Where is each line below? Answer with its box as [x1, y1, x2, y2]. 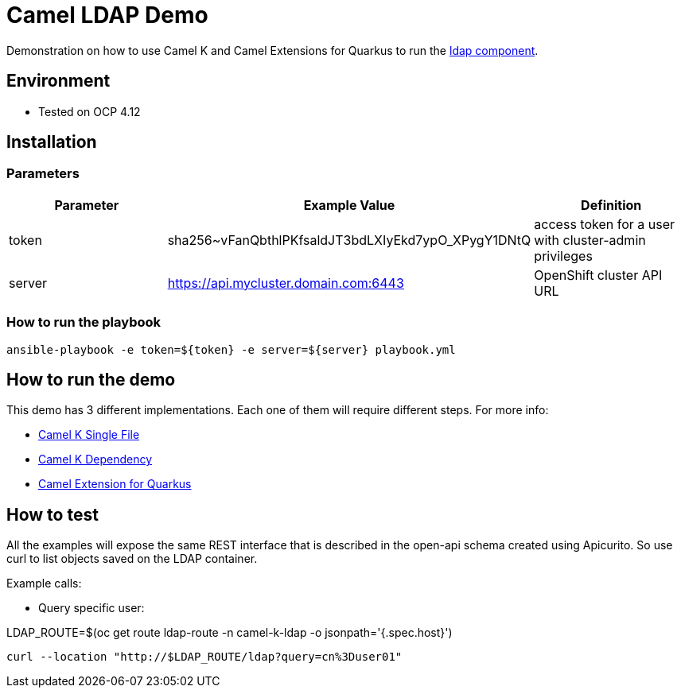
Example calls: [6, 576, 82, 591]
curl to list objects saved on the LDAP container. [6, 552, 258, 566]
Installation [6, 132, 97, 153]
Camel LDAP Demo [6, 2, 208, 29]
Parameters [6, 165, 80, 182]
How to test [6, 504, 99, 525]
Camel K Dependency [38, 452, 153, 467]
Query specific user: [38, 601, 145, 615]
